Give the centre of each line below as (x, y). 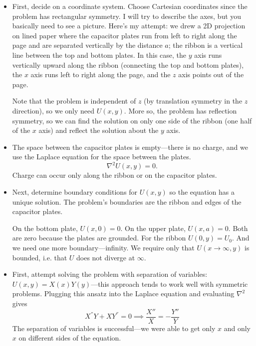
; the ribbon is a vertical (206, 45)
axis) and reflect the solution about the (99, 130)
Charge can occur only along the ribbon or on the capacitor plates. (115, 175)
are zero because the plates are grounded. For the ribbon (99, 238)
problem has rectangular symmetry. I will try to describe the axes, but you (127, 16)
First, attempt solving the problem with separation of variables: (110, 274)
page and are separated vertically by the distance (87, 45)
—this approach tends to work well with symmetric (169, 284)
